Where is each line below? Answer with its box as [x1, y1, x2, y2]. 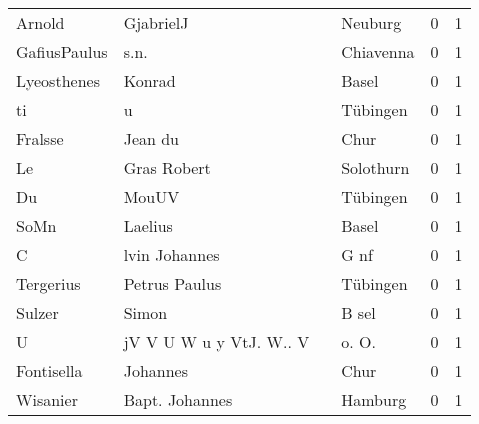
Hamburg [341, 388, 407, 411]
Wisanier [16, 388, 78, 411]
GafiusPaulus [16, 40, 108, 63]
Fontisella [16, 359, 83, 382]
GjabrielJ [123, 11, 189, 34]
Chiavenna [341, 40, 415, 63]
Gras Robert [123, 156, 211, 179]
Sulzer [16, 301, 59, 324]
